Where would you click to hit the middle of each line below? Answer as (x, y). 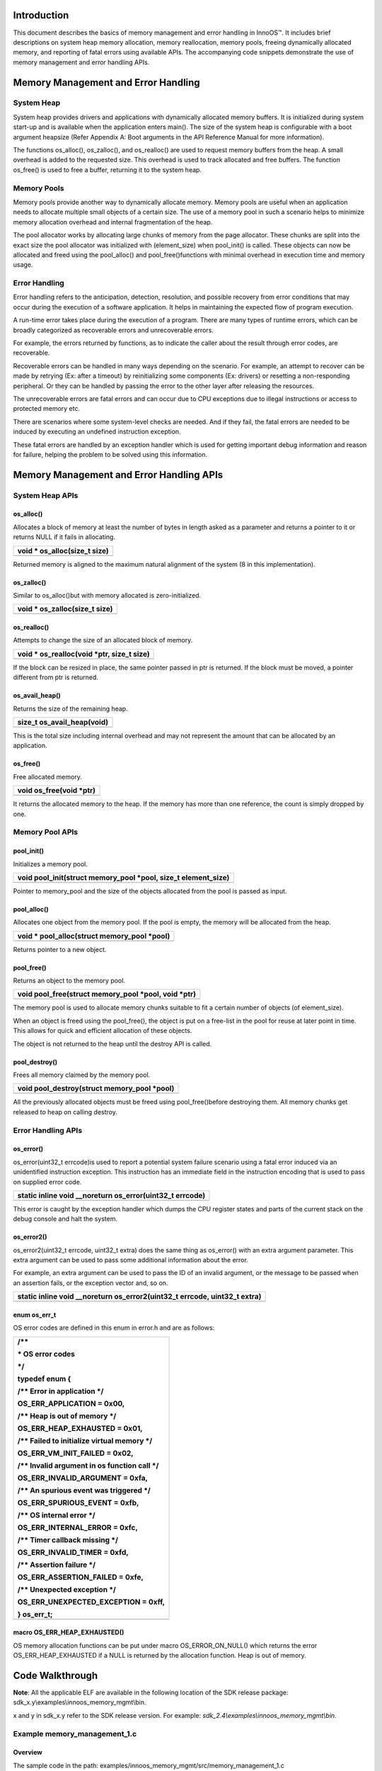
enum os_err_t (35, 1315)
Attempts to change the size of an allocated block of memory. (103, 640)
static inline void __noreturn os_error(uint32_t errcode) (111, 1195)
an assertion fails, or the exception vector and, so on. (91, 1283)
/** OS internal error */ (56, 1515)
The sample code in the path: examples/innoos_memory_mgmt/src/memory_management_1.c (149, 1765)
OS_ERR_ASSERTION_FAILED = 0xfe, (81, 1577)
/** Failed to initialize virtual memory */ (85, 1440)
